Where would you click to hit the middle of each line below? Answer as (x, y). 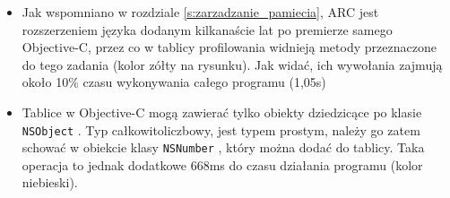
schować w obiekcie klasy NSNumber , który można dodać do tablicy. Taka (223, 147)
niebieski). (50, 182)
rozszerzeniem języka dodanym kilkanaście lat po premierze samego (207, 29)
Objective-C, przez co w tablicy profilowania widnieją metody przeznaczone (229, 47)
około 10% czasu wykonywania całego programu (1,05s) (174, 82)
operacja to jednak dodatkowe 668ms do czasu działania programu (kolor (222, 164)
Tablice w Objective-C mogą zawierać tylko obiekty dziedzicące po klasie (222, 112)
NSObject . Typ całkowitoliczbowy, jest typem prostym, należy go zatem (221, 129)
